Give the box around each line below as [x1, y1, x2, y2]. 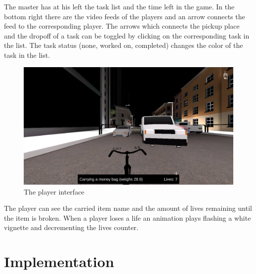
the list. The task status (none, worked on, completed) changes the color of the [4, 40, 243, 50]
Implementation [4, 251, 114, 272]
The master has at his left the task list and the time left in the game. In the [4, 1, 235, 11]
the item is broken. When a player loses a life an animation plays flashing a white [4, 212, 251, 223]
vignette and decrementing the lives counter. [4, 222, 138, 233]
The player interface [24, 186, 85, 196]
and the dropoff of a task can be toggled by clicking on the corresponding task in [4, 30, 250, 40]
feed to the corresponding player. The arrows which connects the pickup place [4, 21, 240, 31]
